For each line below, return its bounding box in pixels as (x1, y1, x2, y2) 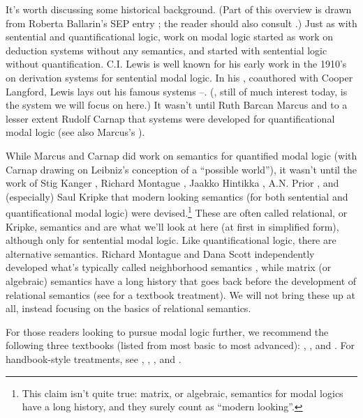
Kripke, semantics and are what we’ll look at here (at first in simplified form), (6, 219, 339, 233)
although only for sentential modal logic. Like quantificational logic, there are (6, 233, 336, 247)
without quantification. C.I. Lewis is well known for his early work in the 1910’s (6, 56, 347, 71)
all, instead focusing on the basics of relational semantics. (6, 301, 251, 316)
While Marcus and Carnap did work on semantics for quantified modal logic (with (6, 148, 357, 162)
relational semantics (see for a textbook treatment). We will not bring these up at (6, 287, 355, 302)
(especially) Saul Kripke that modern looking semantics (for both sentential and (6, 189, 348, 203)
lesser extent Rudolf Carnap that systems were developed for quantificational (6, 111, 335, 125)
